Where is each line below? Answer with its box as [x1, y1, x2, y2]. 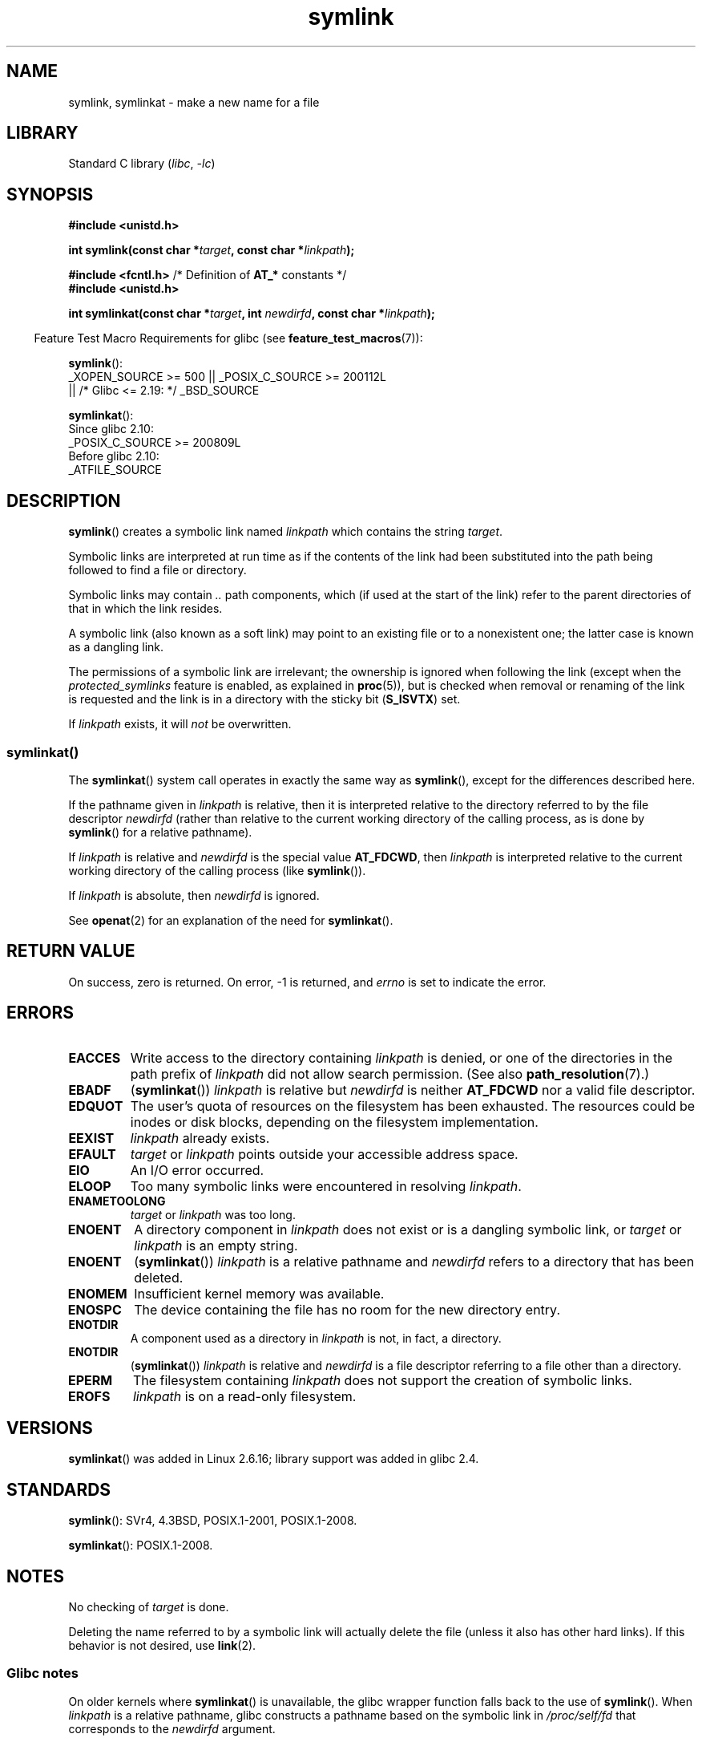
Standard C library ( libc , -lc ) [68, 156, 216, 171]
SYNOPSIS [6, 184, 94, 205]
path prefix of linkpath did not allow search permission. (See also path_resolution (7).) [130, 1065, 650, 1082]
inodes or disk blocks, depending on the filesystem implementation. [130, 1113, 539, 1130]
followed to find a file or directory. [68, 563, 247, 577]
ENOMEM [67, 1285, 127, 1302]
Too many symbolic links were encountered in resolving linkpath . [130, 1177, 522, 1194]
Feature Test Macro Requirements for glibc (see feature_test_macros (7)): [34, 331, 423, 346]
